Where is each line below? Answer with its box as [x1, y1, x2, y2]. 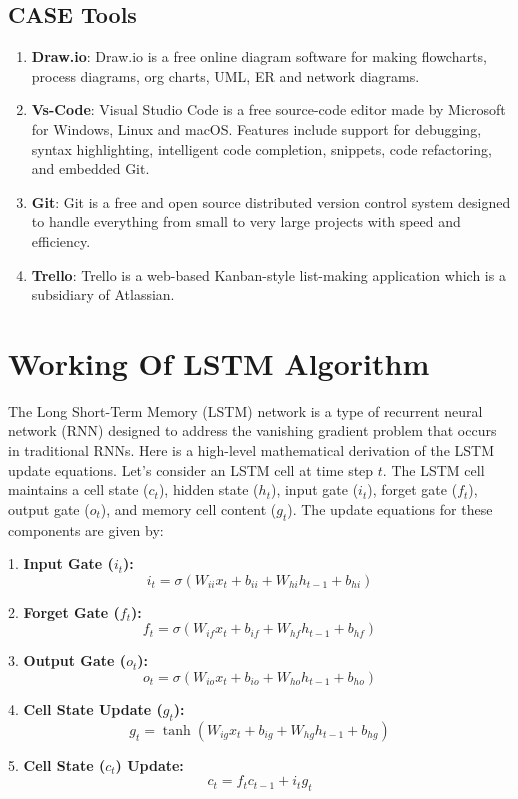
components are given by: [8, 519, 164, 540]
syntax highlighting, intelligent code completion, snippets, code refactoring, [31, 138, 492, 159]
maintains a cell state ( [8, 479, 149, 500]
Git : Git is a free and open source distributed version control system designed [31, 191, 511, 212]
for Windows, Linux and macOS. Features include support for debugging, [31, 118, 482, 139]
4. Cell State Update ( [8, 699, 163, 719]
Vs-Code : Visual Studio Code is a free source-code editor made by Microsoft [31, 99, 506, 120]
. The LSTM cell [382, 459, 485, 480]
